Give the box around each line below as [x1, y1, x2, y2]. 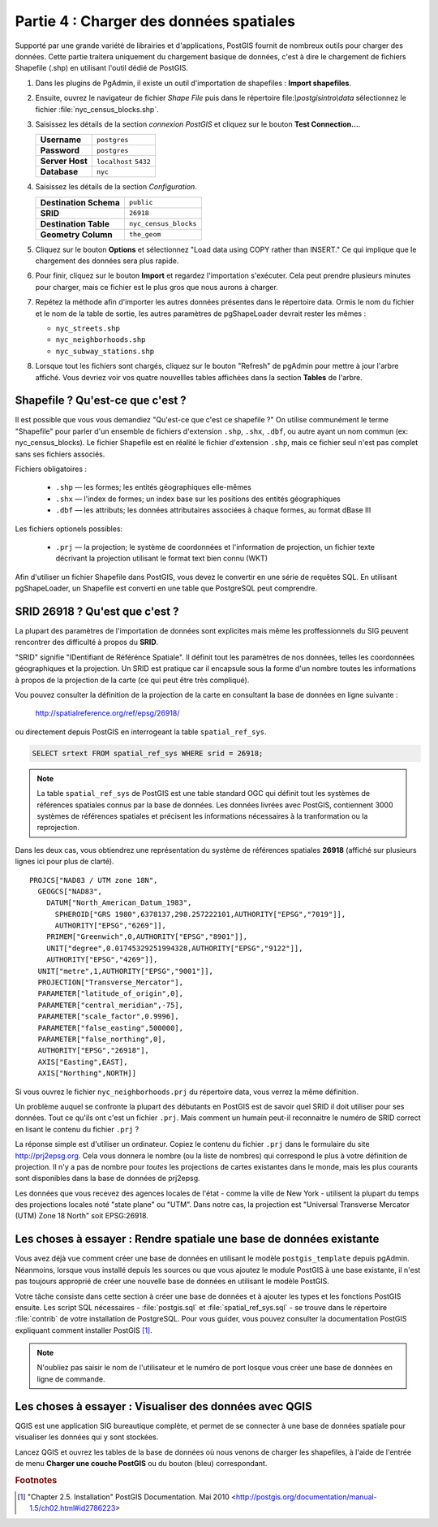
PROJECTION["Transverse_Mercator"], [37, 978, 184, 987]
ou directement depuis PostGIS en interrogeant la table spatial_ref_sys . [15, 727, 267, 737]
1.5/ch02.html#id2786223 [29, 1503, 116, 1513]
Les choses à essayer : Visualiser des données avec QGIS [15, 1399, 312, 1413]
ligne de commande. [36, 1373, 105, 1384]
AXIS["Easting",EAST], [37, 1057, 128, 1066]
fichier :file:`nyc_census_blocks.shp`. [35, 104, 159, 114]
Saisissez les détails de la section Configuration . [35, 182, 198, 192]
